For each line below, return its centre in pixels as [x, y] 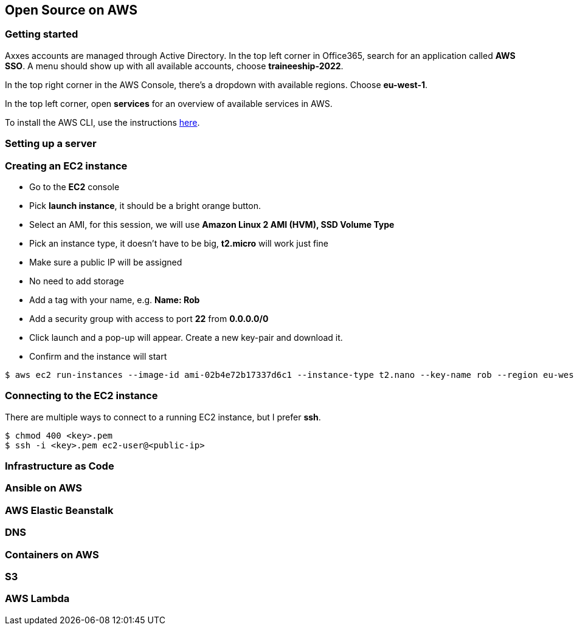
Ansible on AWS [44, 488]
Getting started [42, 34]
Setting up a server [51, 144]
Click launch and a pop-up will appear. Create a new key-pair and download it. [186, 337]
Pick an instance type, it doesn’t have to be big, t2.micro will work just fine [179, 243]
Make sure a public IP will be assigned [106, 262]
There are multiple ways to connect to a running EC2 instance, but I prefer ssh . [163, 417]
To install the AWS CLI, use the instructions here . [102, 122]
